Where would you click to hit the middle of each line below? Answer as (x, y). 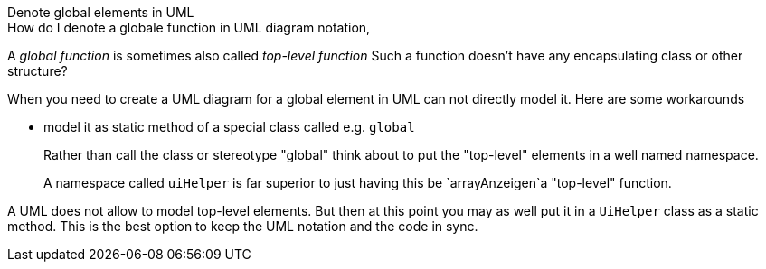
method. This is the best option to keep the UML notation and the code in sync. (243, 226)
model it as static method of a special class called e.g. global (229, 127)
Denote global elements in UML (101, 12)
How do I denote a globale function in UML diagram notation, (189, 28)
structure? (38, 71)
